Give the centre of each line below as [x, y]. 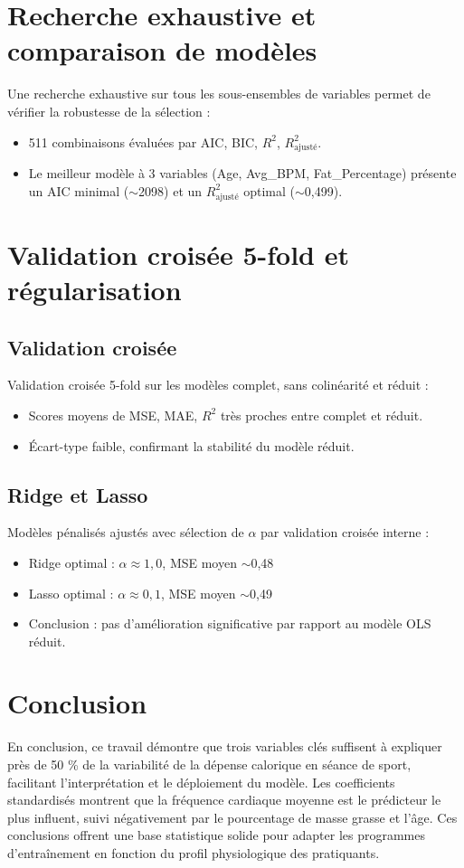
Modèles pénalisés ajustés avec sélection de [126, 532]
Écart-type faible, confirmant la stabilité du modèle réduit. [191, 445]
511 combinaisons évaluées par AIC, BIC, [143, 142]
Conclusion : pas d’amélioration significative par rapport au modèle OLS [230, 623]
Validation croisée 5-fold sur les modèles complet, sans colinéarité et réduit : [218, 385]
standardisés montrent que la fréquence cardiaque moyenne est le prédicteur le [224, 800]
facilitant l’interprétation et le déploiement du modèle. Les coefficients [201, 782]
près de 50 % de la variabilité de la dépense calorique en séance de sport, [209, 764]
